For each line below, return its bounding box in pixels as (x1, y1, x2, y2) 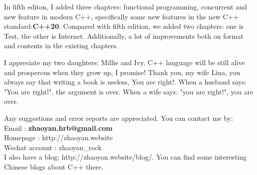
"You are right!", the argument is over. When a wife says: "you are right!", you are (4, 86, 254, 96)
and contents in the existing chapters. (4, 40, 118, 51)
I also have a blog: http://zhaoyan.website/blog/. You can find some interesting (4, 152, 247, 162)
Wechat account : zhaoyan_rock (4, 142, 102, 152)
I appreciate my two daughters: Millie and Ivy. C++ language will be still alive (4, 57, 245, 67)
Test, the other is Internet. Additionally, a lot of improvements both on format (4, 30, 244, 41)
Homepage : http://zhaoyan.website (4, 132, 113, 143)
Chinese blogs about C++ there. (4, 161, 103, 172)
